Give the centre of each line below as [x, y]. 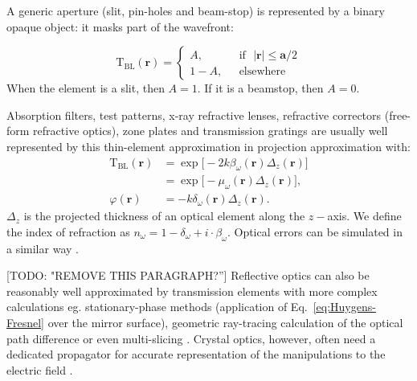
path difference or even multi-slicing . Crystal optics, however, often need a [191, 338]
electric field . [40, 369]
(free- [398, 115]
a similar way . [43, 248]
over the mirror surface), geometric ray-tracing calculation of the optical [225, 323]
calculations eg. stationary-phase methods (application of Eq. [157, 307]
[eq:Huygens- [344, 307]
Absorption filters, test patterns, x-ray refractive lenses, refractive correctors [194, 115]
